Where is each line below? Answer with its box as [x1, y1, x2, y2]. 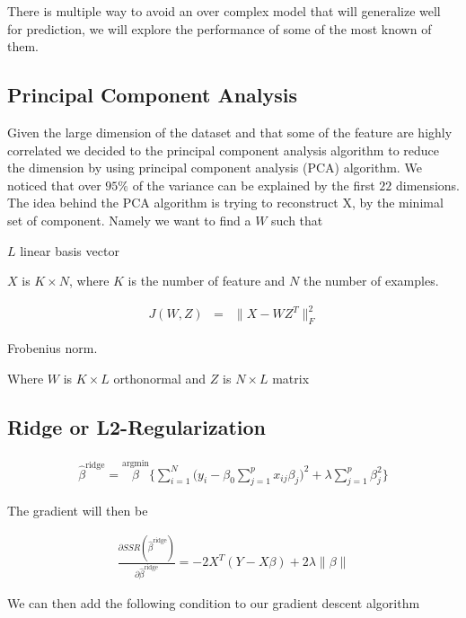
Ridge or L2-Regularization [7, 412, 266, 440]
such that [271, 210, 323, 229]
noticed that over [7, 175, 101, 194]
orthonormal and [113, 368, 207, 387]
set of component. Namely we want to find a [7, 210, 251, 229]
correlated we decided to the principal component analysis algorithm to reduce [7, 140, 440, 159]
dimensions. [396, 175, 460, 194]
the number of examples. [303, 271, 439, 290]
